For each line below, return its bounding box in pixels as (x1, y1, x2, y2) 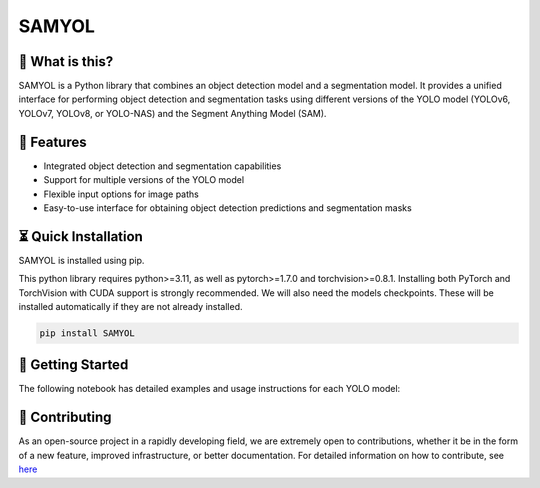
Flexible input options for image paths (43, 188, 199, 200)
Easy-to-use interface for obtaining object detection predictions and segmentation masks (43, 201, 412, 214)
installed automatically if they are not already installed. (18, 301, 243, 312)
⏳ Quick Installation (18, 228, 144, 245)
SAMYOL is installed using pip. (18, 254, 145, 266)
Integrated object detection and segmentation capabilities (43, 160, 282, 172)
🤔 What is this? (18, 53, 114, 70)
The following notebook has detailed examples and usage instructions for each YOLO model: (18, 383, 401, 395)
